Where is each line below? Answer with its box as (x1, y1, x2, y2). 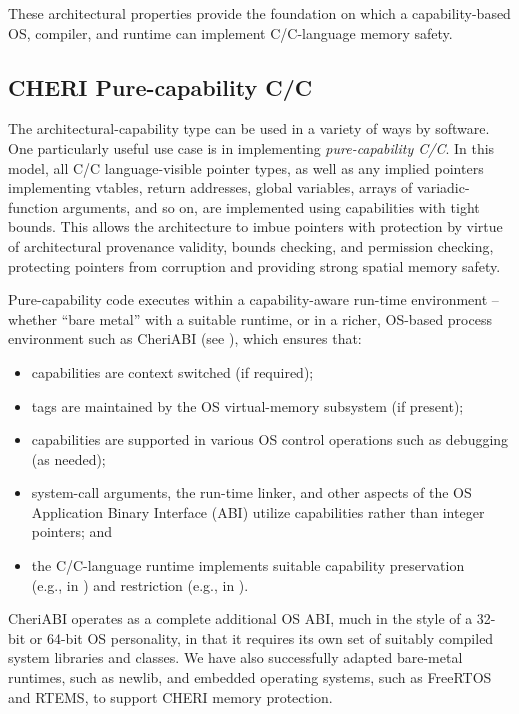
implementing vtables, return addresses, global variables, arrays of (8, 177, 413, 198)
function (8, 196, 59, 217)
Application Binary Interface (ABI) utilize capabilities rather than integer (31, 501, 485, 522)
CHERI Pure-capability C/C (8, 71, 313, 102)
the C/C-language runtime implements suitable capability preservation (31, 555, 465, 576)
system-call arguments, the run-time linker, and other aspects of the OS (31, 482, 472, 503)
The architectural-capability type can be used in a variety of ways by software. (8, 118, 490, 139)
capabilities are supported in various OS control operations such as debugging (31, 429, 509, 450)
